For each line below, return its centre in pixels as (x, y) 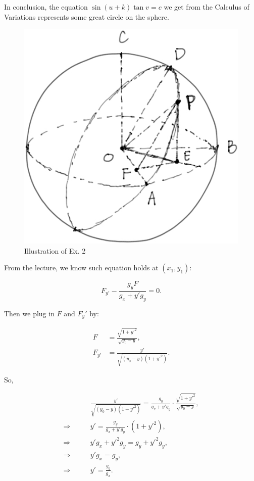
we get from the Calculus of (207, 7)
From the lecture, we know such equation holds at (81, 268)
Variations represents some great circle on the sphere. (87, 16)
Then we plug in (29, 313)
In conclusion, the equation (46, 7)
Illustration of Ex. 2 (55, 250)
